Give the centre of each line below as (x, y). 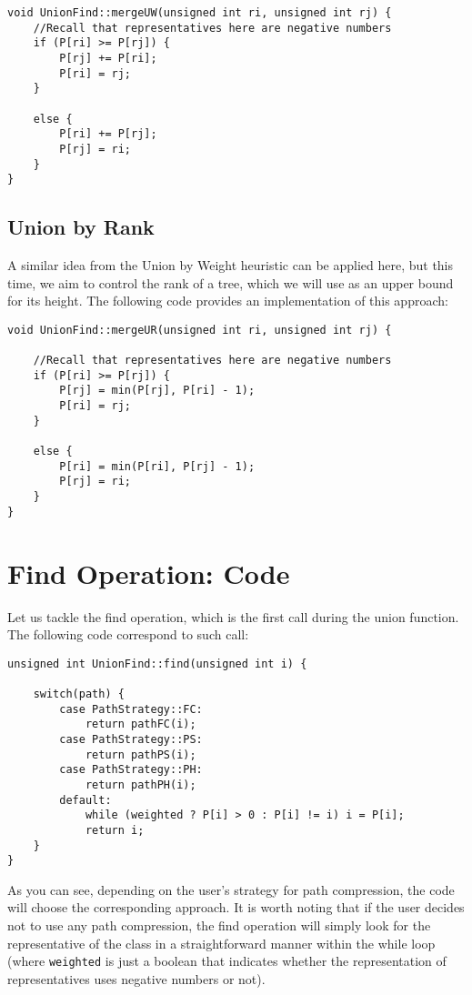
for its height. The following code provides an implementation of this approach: (228, 301)
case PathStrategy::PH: (131, 770)
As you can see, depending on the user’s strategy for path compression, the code (231, 889)
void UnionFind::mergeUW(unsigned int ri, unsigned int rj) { (200, 13)
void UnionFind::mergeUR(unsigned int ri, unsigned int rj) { (200, 330)
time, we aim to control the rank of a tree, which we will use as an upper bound (231, 282)
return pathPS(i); (141, 754)
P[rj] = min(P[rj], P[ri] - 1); (157, 391)
